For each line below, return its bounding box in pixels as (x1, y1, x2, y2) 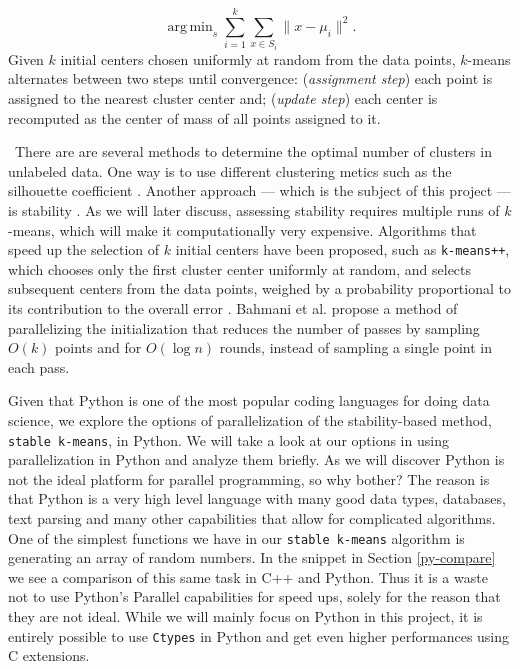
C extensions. (8, 645, 90, 666)
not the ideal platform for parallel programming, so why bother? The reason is (8, 468, 490, 489)
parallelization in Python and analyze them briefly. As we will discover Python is (8, 449, 505, 470)
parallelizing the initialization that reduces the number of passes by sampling (8, 317, 480, 338)
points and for (55, 337, 142, 358)
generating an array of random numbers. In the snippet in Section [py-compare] (8, 547, 496, 568)
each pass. (8, 356, 70, 377)
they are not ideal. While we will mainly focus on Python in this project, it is (8, 605, 483, 626)
